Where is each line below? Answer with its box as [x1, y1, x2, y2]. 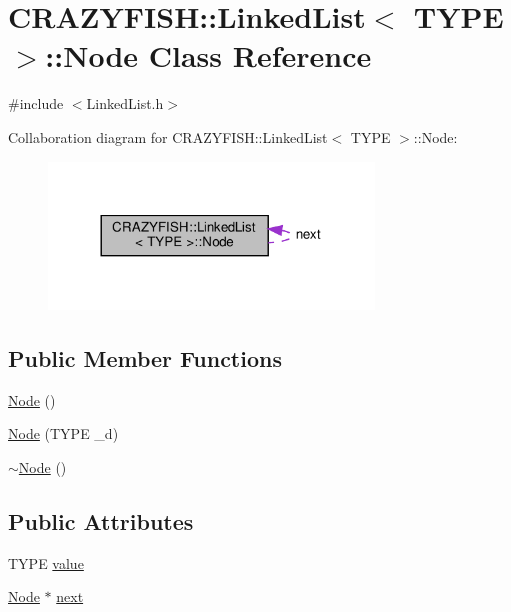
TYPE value [8, 552, 84, 573]
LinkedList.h [86, 93, 164, 114]
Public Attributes [8, 505, 194, 536]
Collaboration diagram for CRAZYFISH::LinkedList [8, 126, 328, 147]
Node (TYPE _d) [8, 423, 119, 444]
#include [8, 93, 64, 114]
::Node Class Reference [45, 35, 372, 76]
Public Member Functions [8, 342, 282, 373]
